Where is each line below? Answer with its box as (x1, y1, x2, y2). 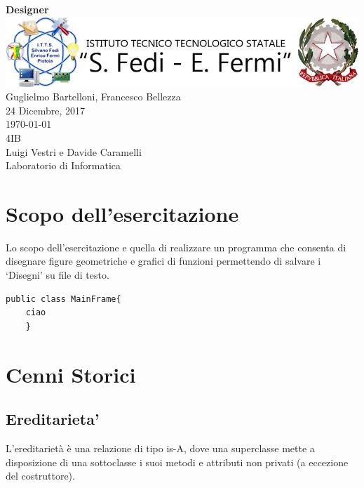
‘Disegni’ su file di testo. (6, 268, 109, 282)
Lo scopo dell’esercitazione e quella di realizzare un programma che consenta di (6, 239, 346, 254)
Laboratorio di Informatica (6, 158, 121, 173)
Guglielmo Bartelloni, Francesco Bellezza (6, 89, 181, 104)
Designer (6, 2, 49, 16)
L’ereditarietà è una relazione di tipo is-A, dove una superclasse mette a (6, 441, 315, 456)
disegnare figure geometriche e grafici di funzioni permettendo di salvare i (6, 253, 321, 268)
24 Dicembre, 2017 (6, 103, 85, 117)
